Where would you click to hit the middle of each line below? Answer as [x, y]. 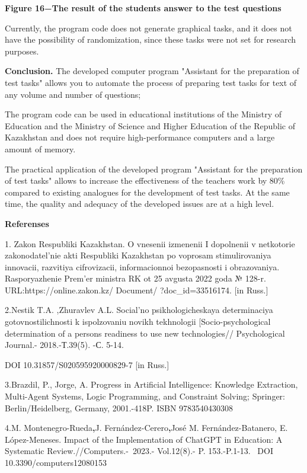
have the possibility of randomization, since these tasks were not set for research [151, 39]
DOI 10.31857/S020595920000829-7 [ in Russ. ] [87, 364]
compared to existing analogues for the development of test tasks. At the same [147, 192]
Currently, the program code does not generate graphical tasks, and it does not [148, 28]
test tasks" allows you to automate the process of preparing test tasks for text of [151, 82]
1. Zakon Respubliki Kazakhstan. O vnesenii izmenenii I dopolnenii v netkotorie [150, 243]
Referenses [27, 223]
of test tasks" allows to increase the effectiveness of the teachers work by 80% [145, 180]
